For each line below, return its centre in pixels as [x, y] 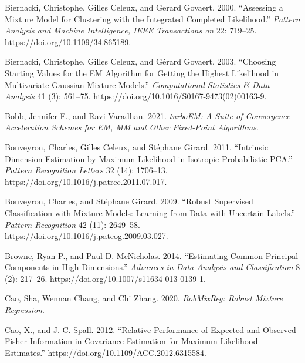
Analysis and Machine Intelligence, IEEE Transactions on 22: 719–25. [131, 30]
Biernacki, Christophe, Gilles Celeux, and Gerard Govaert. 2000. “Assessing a [144, 7]
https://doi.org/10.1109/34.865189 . [68, 41]
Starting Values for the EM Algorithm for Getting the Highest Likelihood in [142, 73]
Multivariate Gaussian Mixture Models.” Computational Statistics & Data [137, 84]
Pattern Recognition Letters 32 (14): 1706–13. [86, 170]
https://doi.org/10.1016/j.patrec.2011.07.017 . [86, 181]
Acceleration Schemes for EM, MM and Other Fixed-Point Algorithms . [132, 127]
